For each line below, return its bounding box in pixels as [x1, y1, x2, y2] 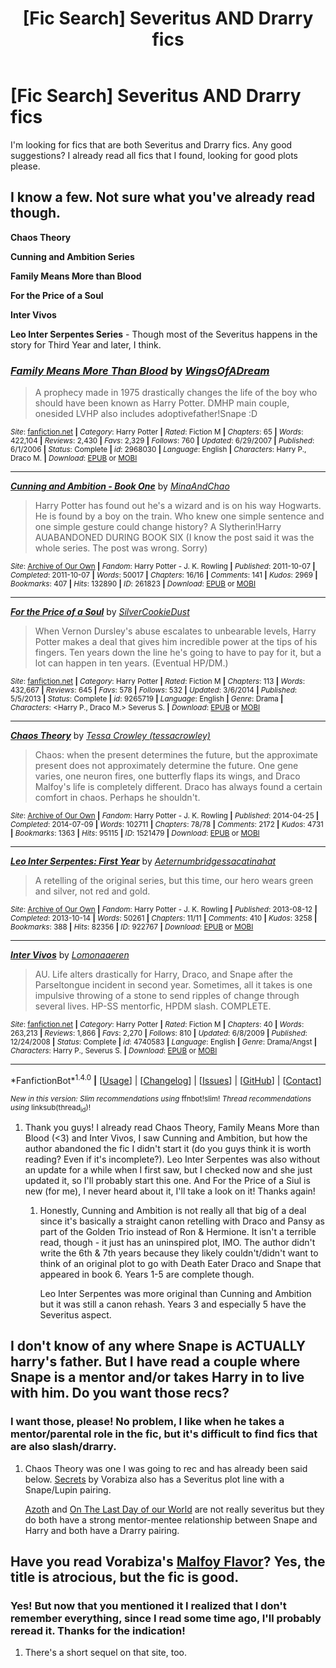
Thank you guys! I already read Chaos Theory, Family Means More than [24, 1122, 320, 1134]
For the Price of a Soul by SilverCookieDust [10, 606, 190, 618]
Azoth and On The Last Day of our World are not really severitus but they [24, 1503, 325, 1515]
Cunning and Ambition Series [10, 250, 135, 262]
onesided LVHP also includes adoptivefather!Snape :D [34, 408, 258, 420]
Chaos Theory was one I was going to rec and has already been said [24, 1462, 308, 1474]
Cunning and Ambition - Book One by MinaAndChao [10, 480, 230, 492]
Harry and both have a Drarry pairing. [24, 1524, 180, 1536]
